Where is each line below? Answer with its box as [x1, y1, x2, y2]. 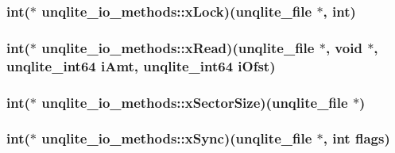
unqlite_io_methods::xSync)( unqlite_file [41, 128, 312, 148]
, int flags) [323, 128, 390, 148]
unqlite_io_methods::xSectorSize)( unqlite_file [41, 92, 348, 112]
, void [325, 37, 362, 57]
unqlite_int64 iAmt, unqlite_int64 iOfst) [6, 55, 276, 75]
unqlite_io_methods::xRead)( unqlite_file [41, 37, 315, 57]
